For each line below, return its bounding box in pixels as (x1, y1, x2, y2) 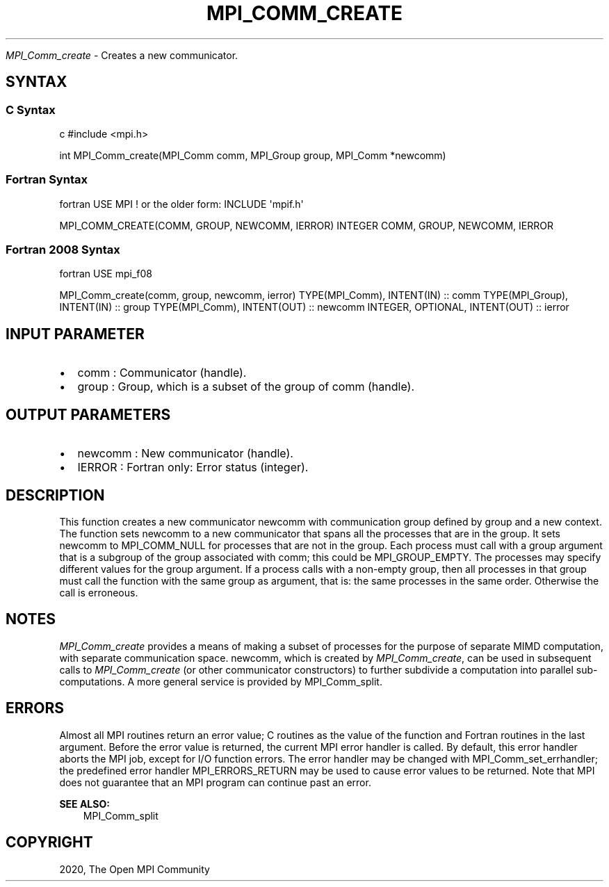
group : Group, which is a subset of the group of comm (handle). (77, 380, 414, 394)
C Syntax (6, 102, 56, 117)
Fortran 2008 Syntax (6, 243, 120, 257)
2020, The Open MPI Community (59, 863, 210, 875)
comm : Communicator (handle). (77, 366, 247, 380)
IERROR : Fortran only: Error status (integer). (77, 460, 309, 475)
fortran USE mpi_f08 (59, 268, 153, 280)
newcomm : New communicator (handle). (77, 446, 293, 461)
